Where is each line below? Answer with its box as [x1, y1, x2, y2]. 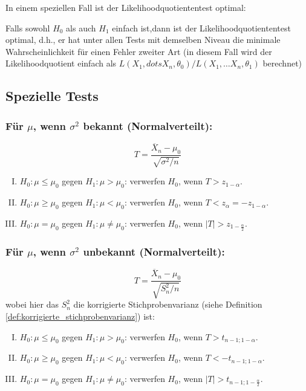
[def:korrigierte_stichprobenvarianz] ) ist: [5, 310, 155, 323]
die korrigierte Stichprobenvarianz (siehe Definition [73, 298, 262, 311]
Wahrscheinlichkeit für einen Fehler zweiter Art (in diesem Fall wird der [5, 45, 272, 57]
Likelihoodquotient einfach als [5, 57, 117, 69]
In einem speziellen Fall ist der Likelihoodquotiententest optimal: [5, 1, 246, 13]
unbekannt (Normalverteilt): [83, 244, 225, 259]
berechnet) [262, 57, 302, 69]
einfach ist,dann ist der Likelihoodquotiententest [112, 21, 291, 34]
